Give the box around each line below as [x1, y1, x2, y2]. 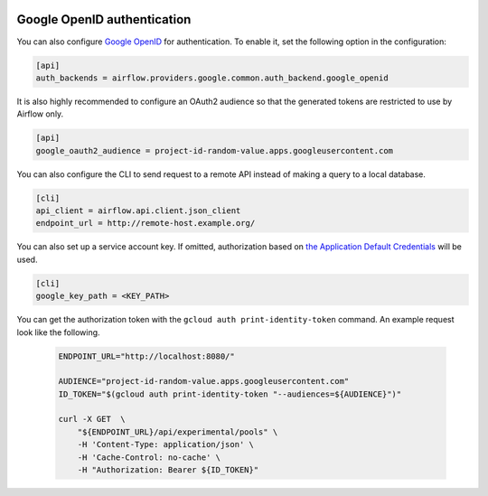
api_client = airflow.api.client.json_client [35, 206, 241, 216]
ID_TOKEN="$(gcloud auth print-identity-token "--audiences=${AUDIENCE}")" [58, 388, 402, 399]
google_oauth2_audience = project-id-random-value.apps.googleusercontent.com [35, 145, 393, 155]
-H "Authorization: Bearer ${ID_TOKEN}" [77, 465, 259, 475]
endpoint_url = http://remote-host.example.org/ [35, 218, 256, 229]
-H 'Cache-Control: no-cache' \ [77, 452, 221, 463]
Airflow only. [16, 108, 64, 119]
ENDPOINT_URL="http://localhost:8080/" [58, 351, 235, 361]
